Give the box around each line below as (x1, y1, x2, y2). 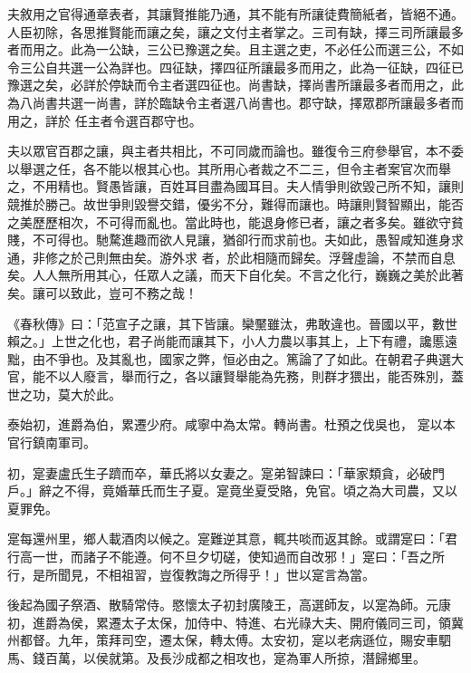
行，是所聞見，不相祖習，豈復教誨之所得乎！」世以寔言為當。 (7, 564, 375, 583)
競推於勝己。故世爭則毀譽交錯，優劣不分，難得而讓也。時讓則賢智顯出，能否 (7, 194, 464, 213)
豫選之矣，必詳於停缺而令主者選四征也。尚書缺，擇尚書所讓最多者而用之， (7, 75, 451, 94)
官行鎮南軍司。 (7, 433, 96, 452)
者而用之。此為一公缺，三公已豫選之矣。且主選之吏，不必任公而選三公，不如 (7, 40, 464, 59)
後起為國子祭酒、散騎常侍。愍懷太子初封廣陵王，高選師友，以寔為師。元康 (7, 595, 451, 614)
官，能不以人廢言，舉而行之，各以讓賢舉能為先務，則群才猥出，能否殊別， (7, 367, 451, 386)
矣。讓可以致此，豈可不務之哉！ (7, 283, 197, 302)
